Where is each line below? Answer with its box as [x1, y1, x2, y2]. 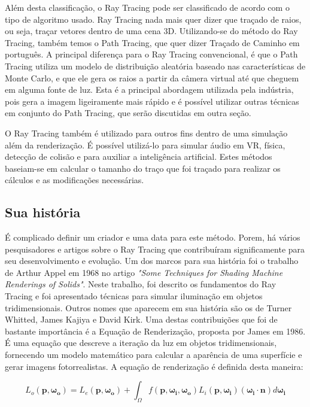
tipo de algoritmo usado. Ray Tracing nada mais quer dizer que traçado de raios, [5, 13, 302, 25]
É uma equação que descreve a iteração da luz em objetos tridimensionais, [5, 336, 277, 349]
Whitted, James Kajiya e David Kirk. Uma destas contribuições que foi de [5, 313, 278, 326]
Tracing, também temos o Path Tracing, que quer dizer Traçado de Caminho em [5, 36, 300, 48]
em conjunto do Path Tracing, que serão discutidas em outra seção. [5, 107, 251, 119]
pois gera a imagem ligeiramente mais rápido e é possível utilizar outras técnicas [5, 95, 299, 107]
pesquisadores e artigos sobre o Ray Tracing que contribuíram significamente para [5, 242, 305, 255]
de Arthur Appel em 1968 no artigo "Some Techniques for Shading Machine [5, 266, 283, 278]
